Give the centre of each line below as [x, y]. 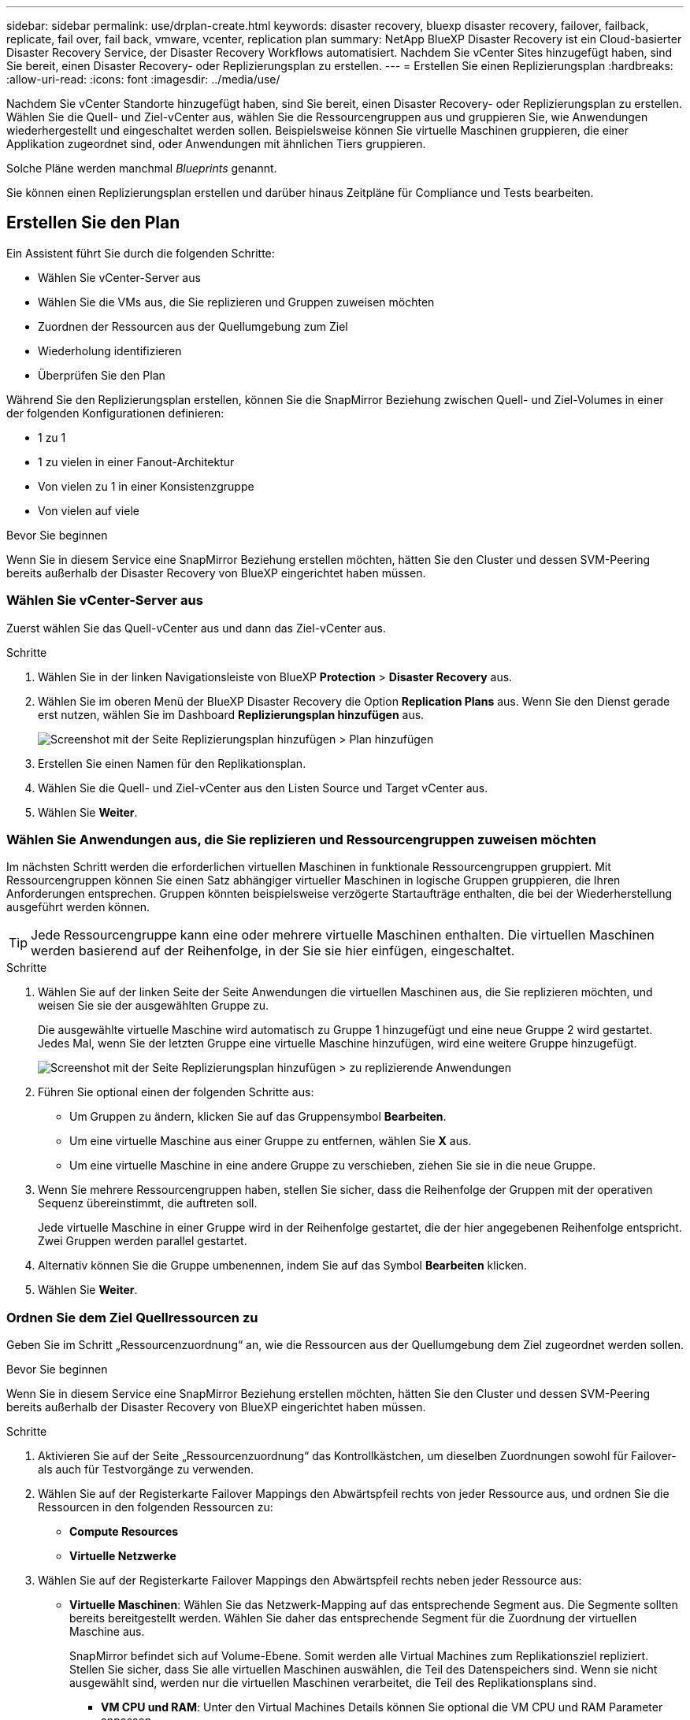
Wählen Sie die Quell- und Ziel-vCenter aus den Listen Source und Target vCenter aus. [263, 788]
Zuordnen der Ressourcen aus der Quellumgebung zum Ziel [193, 326]
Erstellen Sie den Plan [93, 223]
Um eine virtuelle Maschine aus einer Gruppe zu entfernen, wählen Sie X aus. [271, 1141]
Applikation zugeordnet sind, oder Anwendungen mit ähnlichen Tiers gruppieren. [216, 144]
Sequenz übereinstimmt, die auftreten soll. [148, 1203]
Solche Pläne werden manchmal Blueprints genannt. [142, 168]
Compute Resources [124, 1532]
